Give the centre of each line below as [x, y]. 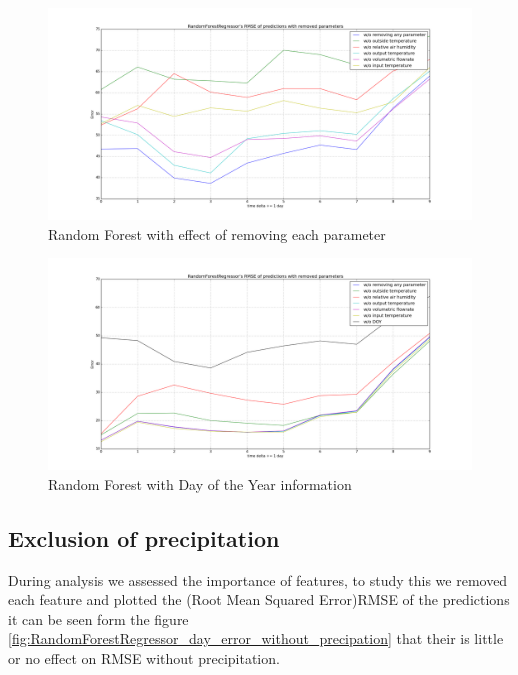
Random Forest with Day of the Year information [200, 483]
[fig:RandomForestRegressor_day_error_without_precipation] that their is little [256, 638]
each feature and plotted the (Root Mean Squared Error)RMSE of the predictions [259, 599]
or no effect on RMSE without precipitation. [144, 657]
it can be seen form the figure [98, 618]
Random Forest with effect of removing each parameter [217, 233]
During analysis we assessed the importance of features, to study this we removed [258, 579]
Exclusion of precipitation [144, 537]
